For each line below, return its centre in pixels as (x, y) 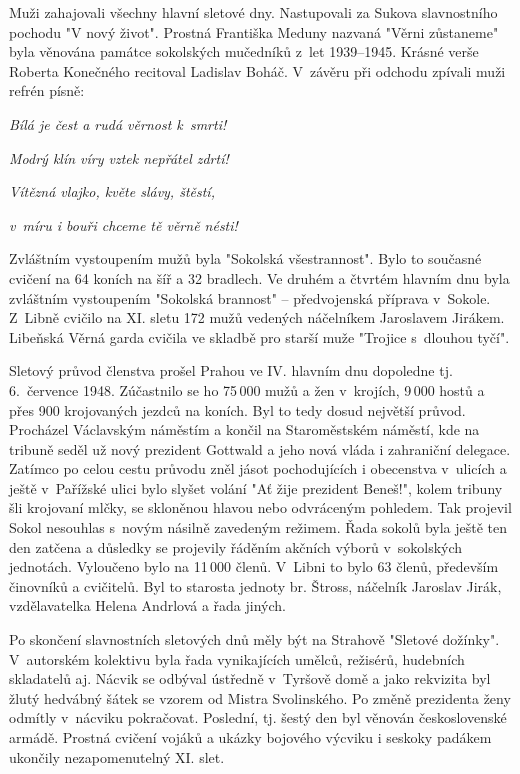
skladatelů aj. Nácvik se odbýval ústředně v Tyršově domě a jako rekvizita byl (250, 678)
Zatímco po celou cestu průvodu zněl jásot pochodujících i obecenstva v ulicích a (258, 468)
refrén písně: (47, 90)
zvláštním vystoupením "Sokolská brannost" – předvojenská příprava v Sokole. (250, 297)
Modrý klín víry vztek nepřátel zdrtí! (119, 157)
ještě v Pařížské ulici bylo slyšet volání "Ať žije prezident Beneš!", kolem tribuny (256, 487)
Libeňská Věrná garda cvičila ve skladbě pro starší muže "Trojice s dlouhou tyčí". (259, 336)
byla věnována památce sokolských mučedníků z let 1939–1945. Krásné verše (244, 51)
